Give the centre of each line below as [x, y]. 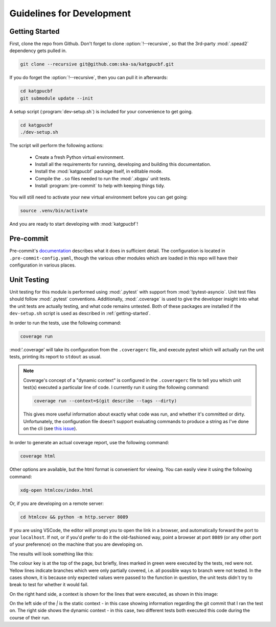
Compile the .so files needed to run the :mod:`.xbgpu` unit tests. [103, 178]
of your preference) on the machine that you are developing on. [76, 544]
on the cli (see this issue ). [50, 428]
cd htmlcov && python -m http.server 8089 [74, 517]
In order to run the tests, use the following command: [65, 323]
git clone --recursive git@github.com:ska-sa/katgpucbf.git [97, 64]
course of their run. [30, 617]
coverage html [38, 456]
